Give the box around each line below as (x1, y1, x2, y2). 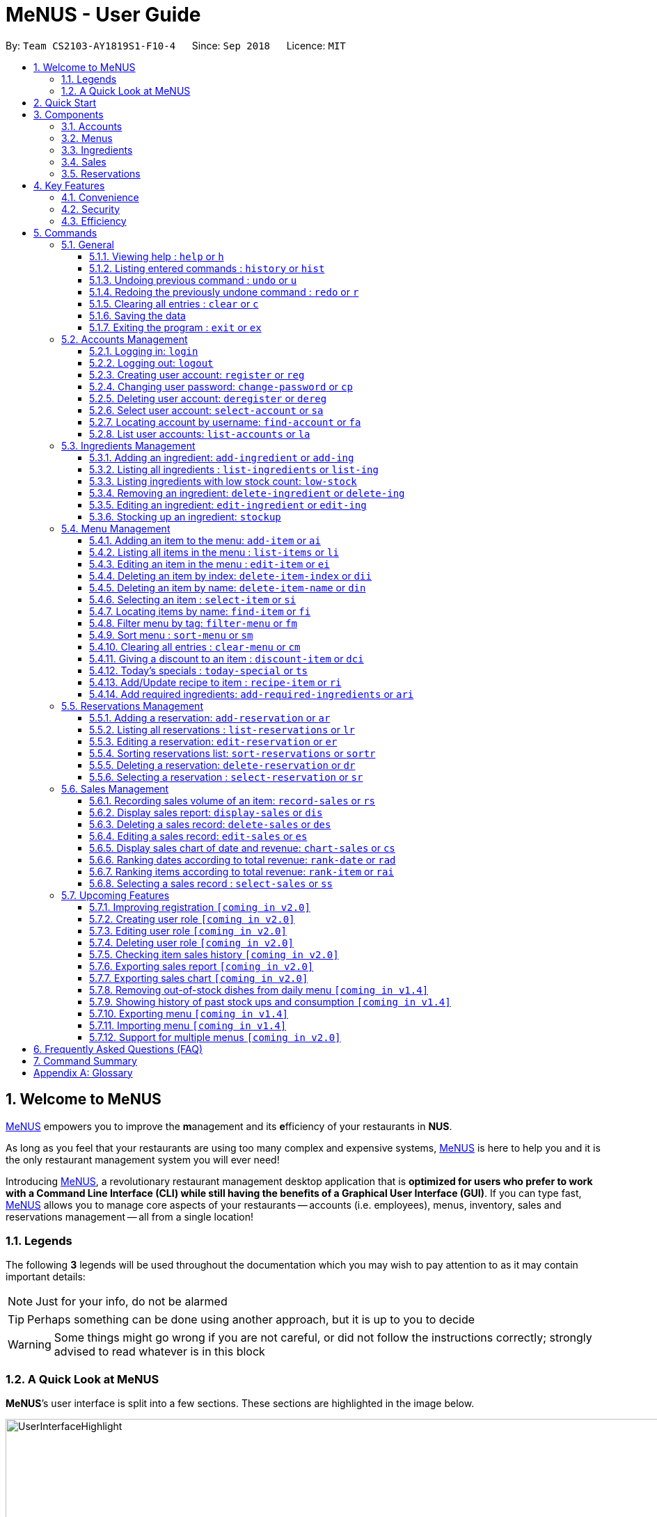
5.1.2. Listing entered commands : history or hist (89, 262, 325, 274)
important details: (6, 1271, 86, 1283)
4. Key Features (33, 179, 105, 191)
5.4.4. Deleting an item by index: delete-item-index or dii (89, 569, 372, 582)
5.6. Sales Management (61, 782, 169, 795)
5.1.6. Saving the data (89, 309, 186, 321)
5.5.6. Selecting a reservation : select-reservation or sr (89, 770, 363, 783)
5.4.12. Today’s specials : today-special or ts (89, 664, 308, 676)
